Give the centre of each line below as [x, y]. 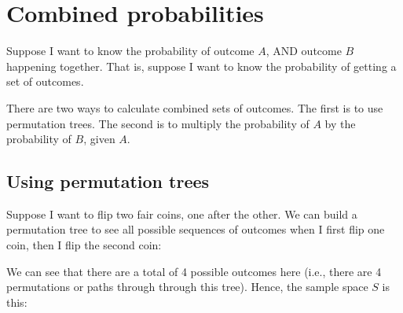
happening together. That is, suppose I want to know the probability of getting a [201, 66]
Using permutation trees [108, 181]
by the [340, 123]
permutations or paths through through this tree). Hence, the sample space [187, 287]
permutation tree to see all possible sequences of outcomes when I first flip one [196, 229]
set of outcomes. [45, 81]
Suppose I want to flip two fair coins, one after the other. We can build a [182, 214]
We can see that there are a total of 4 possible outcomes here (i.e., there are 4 [194, 271]
